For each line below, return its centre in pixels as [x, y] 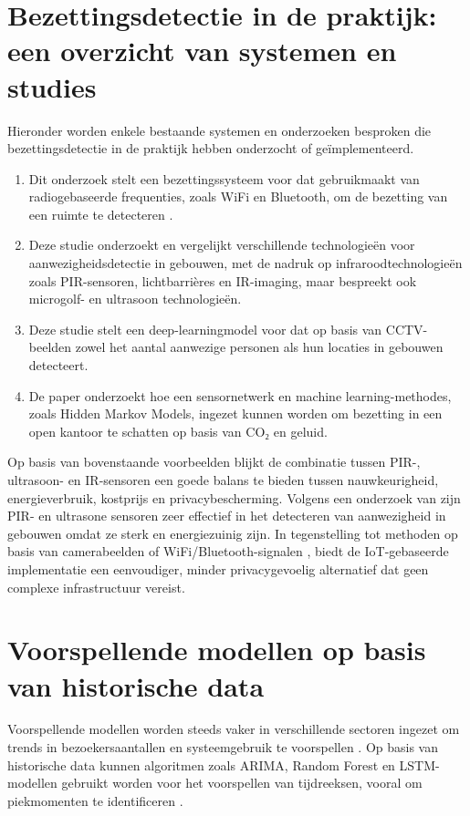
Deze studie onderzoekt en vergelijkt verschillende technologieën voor [222, 245]
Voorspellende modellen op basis [217, 650]
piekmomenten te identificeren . [95, 800]
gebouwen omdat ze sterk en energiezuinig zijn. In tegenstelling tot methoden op [233, 533]
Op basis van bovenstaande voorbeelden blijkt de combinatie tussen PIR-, [214, 462]
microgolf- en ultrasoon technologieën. [135, 299]
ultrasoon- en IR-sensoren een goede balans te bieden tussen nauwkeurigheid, [223, 480]
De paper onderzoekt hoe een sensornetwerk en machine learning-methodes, [240, 395]
